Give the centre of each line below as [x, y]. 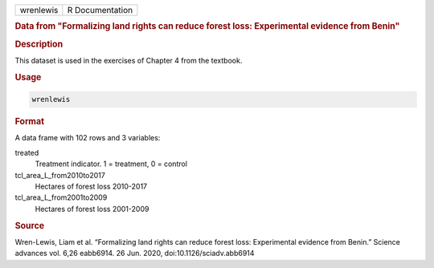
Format [29, 122]
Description [39, 44]
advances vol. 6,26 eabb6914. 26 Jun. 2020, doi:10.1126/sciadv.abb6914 [135, 254]
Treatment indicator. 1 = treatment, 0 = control [111, 164]
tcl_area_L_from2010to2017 [60, 175]
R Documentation [100, 10]
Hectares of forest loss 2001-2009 [92, 209]
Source [30, 225]
